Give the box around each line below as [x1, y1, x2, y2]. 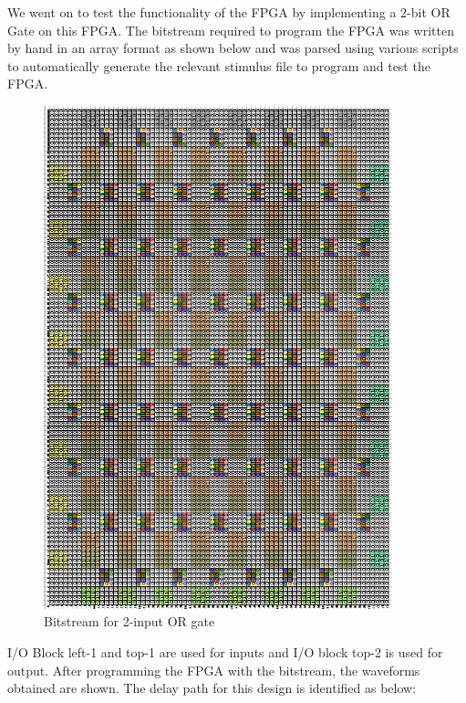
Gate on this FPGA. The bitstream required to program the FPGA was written [7, 20, 454, 39]
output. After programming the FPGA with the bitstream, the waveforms [7, 660, 420, 679]
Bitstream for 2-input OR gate [44, 612, 215, 631]
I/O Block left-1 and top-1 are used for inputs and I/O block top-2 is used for [7, 643, 443, 662]
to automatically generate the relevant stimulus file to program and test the [7, 56, 430, 75]
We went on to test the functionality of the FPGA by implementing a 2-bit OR [7, 3, 450, 21]
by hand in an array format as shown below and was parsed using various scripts [7, 38, 459, 58]
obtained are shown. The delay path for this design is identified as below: [7, 678, 417, 698]
